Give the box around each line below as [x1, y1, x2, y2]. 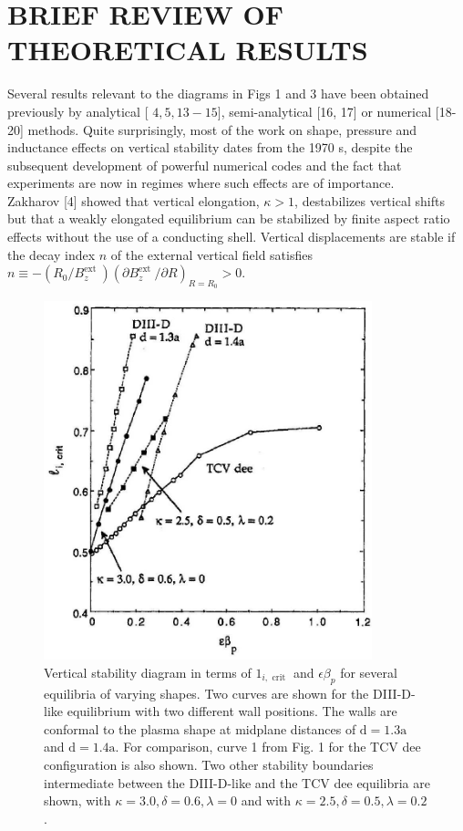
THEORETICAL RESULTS [7, 31, 368, 68]
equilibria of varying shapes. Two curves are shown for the [44, 683, 369, 702]
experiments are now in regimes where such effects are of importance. [7, 173, 395, 192]
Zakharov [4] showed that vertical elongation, [7, 191, 260, 210]
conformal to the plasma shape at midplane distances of [44, 719, 356, 738]
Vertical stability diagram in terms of [44, 662, 252, 681]
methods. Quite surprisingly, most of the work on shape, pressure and [27, 119, 417, 139]
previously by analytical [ [7, 101, 149, 120]
